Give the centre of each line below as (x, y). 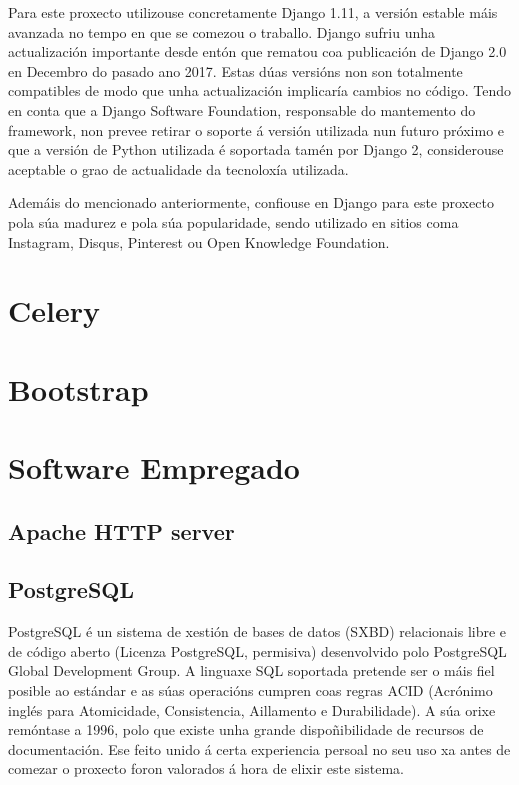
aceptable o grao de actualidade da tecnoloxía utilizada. (178, 168)
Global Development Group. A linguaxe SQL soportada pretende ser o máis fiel (251, 670)
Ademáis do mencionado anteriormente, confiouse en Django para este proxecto (251, 202)
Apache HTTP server (121, 530)
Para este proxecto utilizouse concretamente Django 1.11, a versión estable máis (253, 12)
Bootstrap (78, 388)
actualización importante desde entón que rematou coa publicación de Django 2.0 (257, 51)
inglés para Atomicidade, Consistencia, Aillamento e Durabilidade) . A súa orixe (252, 709)
